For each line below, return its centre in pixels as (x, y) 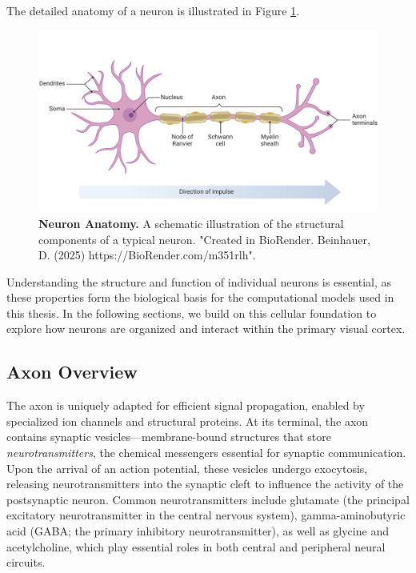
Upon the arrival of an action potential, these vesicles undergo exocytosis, (187, 468)
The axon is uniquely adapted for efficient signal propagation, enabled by (186, 405)
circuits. (26, 562)
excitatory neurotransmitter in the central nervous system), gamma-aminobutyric (206, 515)
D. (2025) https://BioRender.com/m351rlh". (147, 255)
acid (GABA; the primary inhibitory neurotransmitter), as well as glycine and (198, 531)
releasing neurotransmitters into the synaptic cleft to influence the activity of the (205, 484)
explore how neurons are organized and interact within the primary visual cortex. (206, 329)
